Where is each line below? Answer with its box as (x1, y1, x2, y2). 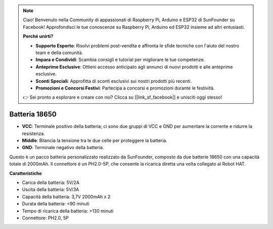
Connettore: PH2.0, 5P (22, 215, 69, 221)
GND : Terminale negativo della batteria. (22, 145, 104, 151)
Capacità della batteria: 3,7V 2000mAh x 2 (22, 194, 111, 200)
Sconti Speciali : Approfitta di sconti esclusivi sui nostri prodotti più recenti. (35, 78, 192, 84)
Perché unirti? (23, 33, 54, 39)
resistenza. (22, 130, 45, 136)
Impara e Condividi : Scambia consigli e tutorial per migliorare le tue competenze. (35, 57, 205, 63)
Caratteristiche (9, 170, 42, 176)
